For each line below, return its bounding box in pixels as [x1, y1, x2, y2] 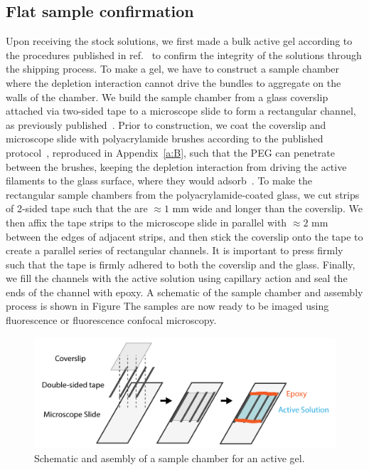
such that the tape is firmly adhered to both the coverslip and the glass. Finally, [6, 256, 355, 271]
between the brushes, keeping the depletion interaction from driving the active [6, 159, 347, 174]
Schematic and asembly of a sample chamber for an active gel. [34, 450, 305, 465]
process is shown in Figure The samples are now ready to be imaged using [6, 298, 329, 313]
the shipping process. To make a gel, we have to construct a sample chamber [6, 61, 340, 76]
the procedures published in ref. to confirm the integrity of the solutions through [6, 47, 362, 62]
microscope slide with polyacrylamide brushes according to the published [6, 131, 323, 146]
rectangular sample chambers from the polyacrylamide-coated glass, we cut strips [6, 187, 360, 202]
